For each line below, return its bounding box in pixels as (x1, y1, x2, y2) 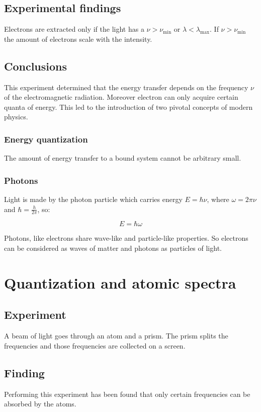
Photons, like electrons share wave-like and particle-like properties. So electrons (4, 233, 248, 243)
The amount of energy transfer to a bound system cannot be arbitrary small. (4, 153, 241, 163)
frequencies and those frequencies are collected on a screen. (4, 340, 186, 351)
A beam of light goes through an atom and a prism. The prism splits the (4, 330, 228, 341)
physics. (4, 111, 28, 122)
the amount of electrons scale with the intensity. (4, 33, 152, 44)
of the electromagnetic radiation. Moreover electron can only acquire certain (4, 92, 238, 102)
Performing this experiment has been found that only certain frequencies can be (4, 388, 250, 399)
